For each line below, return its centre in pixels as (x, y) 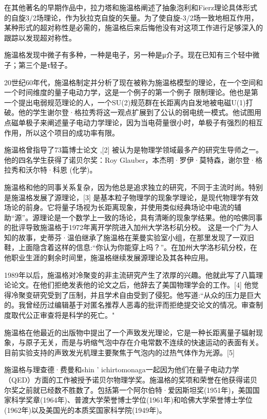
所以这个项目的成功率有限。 (72, 132)
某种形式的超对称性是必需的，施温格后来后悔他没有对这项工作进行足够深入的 (133, 27)
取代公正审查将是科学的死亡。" (63, 315)
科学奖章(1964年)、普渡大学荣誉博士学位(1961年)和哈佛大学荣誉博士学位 (132, 400)
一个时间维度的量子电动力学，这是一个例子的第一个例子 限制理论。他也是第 (131, 92)
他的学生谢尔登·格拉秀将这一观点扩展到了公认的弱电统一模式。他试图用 (140, 112)
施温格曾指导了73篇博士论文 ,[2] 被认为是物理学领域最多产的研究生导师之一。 (133, 150)
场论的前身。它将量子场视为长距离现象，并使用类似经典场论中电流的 (119, 207)
